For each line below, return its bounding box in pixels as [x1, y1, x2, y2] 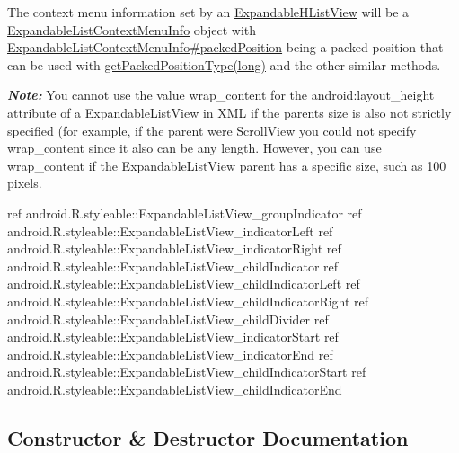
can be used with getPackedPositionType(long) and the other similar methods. [7, 55, 441, 74]
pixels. [7, 173, 42, 192]
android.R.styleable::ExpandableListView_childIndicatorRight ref [7, 291, 369, 310]
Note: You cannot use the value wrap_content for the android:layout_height [7, 85, 435, 104]
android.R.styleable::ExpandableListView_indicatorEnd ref [7, 344, 333, 363]
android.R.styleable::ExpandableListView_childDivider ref [7, 309, 329, 328]
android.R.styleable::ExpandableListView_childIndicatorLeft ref [7, 274, 360, 293]
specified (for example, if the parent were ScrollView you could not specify [7, 120, 417, 139]
